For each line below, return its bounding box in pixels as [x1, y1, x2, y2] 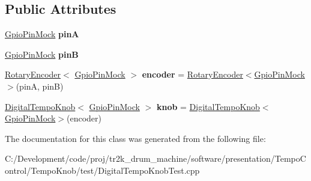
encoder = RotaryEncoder [142, 68, 243, 81]
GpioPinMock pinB [5, 48, 79, 60]
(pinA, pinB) [16, 79, 64, 92]
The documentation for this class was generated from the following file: [5, 132, 266, 144]
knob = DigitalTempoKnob [156, 100, 260, 112]
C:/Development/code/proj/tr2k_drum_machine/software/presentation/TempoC [5, 152, 306, 165]
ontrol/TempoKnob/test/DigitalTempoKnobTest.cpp [5, 164, 200, 176]
